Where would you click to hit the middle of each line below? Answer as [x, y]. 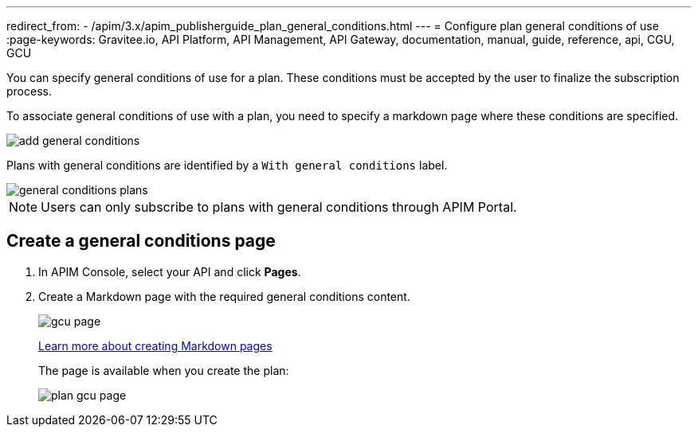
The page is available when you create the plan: [164, 370]
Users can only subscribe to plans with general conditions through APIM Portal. [279, 207]
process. [29, 91]
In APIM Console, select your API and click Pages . [170, 271]
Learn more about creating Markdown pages [155, 345]
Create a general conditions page [141, 241]
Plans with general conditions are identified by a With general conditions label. [227, 165]
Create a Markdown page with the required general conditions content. [224, 296]
